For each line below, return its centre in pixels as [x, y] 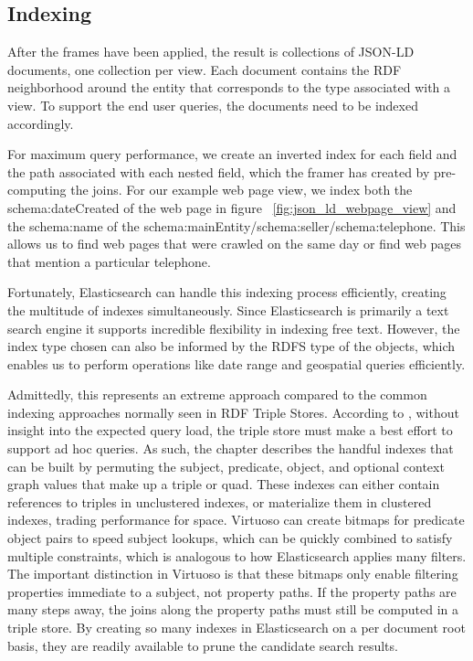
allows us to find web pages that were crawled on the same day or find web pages [235, 244]
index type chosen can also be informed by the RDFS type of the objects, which [231, 346]
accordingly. [41, 123]
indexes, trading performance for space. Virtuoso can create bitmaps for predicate [236, 520]
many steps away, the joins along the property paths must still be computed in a [233, 609]
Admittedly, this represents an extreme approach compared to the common [217, 394]
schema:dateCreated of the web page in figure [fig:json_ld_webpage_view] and [232, 207]
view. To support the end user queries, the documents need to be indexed [213, 105]
